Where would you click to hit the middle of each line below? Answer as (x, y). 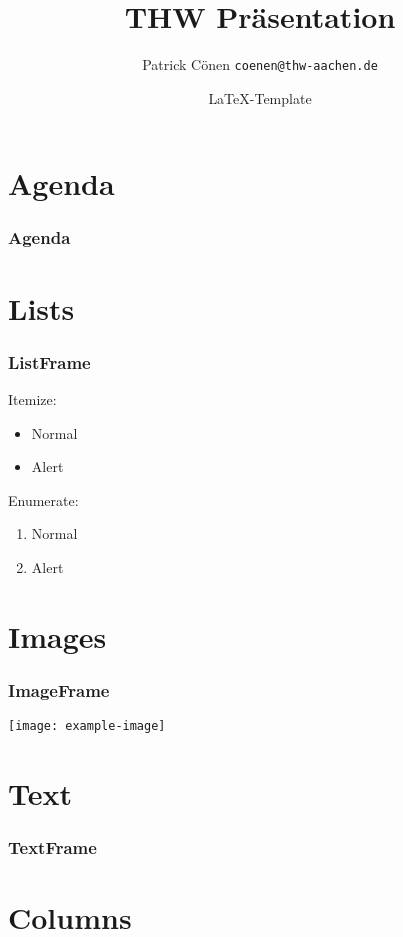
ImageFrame (59, 689)
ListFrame (49, 361)
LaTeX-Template (260, 97)
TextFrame (52, 847)
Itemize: (32, 399)
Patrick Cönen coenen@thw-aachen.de (260, 64)
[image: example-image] (87, 726)
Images (57, 635)
